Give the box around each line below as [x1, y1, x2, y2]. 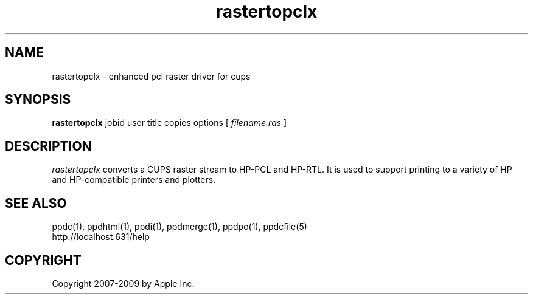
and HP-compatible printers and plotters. [52, 174, 216, 185]
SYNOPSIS [5, 92, 71, 108]
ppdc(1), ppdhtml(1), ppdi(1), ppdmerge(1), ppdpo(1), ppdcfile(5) [52, 221, 307, 232]
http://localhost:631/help [52, 232, 150, 242]
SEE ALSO [5, 195, 67, 211]
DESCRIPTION [5, 138, 92, 154]
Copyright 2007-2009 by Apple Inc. [52, 278, 195, 289]
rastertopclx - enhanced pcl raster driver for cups [52, 70, 251, 81]
